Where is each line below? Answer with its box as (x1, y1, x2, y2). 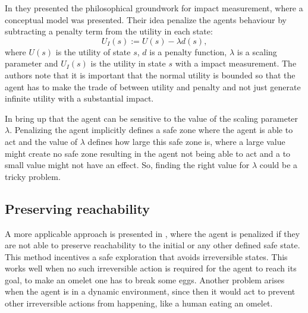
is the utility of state (55, 45, 131, 58)
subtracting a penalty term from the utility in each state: (5, 25, 213, 37)
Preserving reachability (5, 199, 150, 217)
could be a (259, 159, 298, 171)
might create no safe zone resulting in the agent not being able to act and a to (5, 147, 291, 159)
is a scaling (237, 45, 277, 58)
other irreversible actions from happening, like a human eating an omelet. (5, 297, 273, 309)
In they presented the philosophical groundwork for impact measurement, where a (5, 2, 303, 14)
